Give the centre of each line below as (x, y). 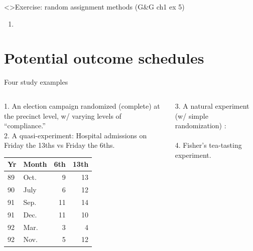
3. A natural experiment (212, 105)
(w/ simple (192, 115)
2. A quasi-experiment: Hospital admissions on (76, 135)
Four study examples (36, 82)
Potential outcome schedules (104, 58)
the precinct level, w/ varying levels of (63, 115)
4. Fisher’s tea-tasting (208, 145)
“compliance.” (25, 125)
